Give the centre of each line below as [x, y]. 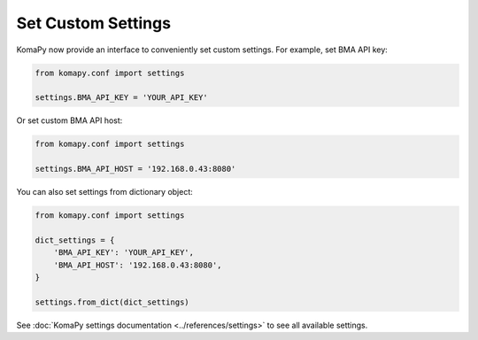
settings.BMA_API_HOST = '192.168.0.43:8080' [135, 169]
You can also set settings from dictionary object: [105, 192]
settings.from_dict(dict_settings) [112, 302]
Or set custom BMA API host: [69, 120]
